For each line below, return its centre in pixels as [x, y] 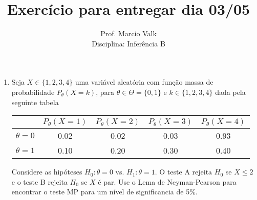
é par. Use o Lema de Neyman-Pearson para [167, 181]
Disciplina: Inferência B [128, 43]
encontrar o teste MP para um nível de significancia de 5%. [104, 192]
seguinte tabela [35, 102]
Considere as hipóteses [47, 172]
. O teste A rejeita [184, 172]
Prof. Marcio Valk [128, 33]
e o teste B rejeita [39, 181]
